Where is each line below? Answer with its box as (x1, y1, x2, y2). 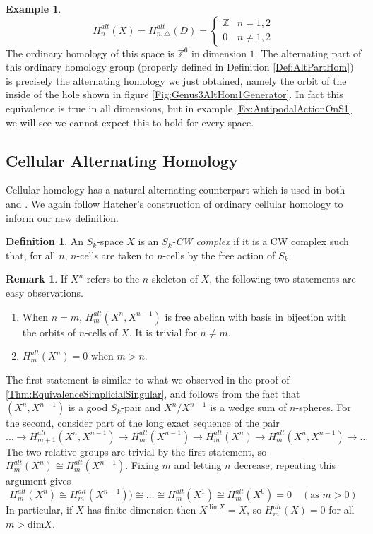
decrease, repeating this (234, 458, 336, 473)
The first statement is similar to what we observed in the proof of (6, 372, 290, 387)
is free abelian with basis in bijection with (165, 309, 347, 324)
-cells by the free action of (162, 247, 276, 262)
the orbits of (22, 324, 76, 339)
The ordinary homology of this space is (6, 45, 174, 60)
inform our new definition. (6, 210, 119, 225)
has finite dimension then (87, 502, 196, 517)
